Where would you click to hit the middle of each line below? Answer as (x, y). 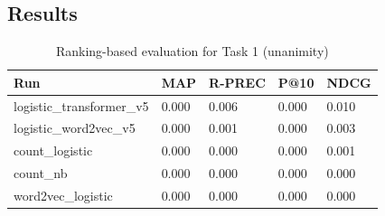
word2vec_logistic (63, 196)
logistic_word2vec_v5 (75, 128)
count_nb (41, 173)
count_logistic (53, 150)
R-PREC (237, 82)
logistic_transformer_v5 (81, 105)
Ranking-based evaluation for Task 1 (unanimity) (192, 51)
